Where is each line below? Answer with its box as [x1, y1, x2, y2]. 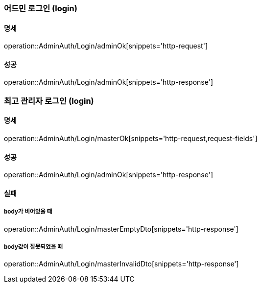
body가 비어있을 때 [4, 208, 52, 215]
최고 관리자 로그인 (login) [4, 96, 94, 106]
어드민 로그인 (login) [4, 3, 77, 13]
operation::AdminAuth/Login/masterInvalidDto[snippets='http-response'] [4, 260, 239, 268]
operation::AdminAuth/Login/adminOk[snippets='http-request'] [4, 42, 208, 50]
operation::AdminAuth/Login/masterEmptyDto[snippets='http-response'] [4, 224, 238, 233]
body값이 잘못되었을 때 [4, 243, 63, 251]
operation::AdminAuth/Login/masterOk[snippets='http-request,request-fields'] [4, 134, 258, 143]
